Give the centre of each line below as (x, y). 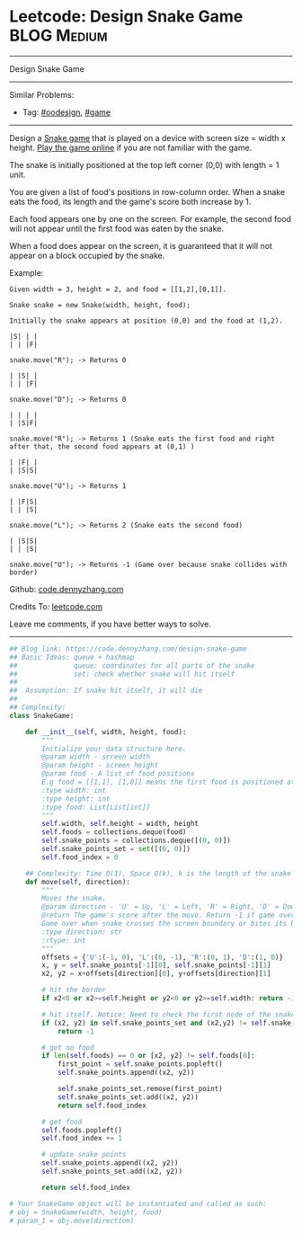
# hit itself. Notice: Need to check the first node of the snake (169, 1014)
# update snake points (84, 1155)
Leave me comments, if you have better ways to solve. (110, 624)
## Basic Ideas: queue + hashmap (72, 657)
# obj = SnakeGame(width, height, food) (86, 1212)
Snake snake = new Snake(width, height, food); (100, 305)
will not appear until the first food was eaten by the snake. (117, 228)
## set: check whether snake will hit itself (122, 674)
